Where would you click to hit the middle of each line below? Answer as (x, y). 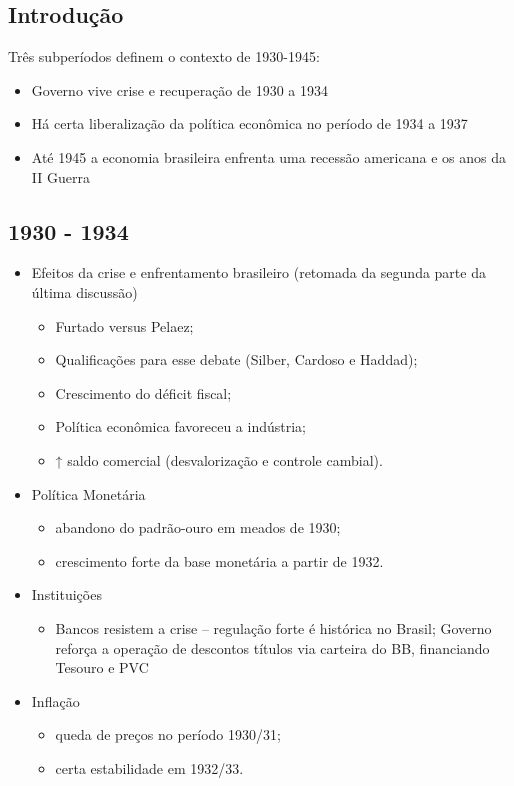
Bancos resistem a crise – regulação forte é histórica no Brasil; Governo (273, 627)
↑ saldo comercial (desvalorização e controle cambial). (219, 459)
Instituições (66, 594)
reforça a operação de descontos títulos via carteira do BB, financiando (272, 647)
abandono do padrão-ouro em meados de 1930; (198, 527)
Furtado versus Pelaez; (124, 325)
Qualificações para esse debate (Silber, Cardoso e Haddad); (236, 359)
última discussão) (84, 291)
